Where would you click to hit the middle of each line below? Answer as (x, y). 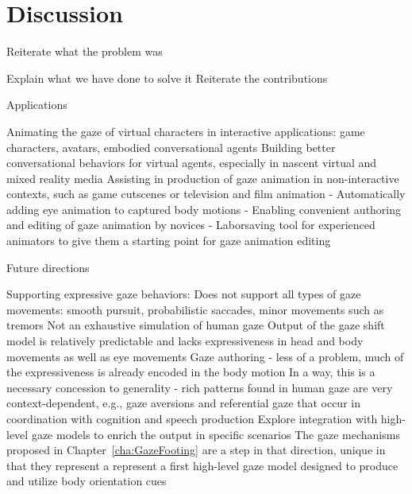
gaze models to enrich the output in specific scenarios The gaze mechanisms (216, 434)
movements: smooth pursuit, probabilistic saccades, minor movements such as (195, 309)
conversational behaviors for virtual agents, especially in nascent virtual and (192, 163)
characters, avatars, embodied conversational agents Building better (171, 147)
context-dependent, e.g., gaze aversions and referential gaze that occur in (183, 403)
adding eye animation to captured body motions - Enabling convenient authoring (204, 209)
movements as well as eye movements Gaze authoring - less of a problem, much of (205, 356)
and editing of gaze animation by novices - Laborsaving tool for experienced (191, 225)
